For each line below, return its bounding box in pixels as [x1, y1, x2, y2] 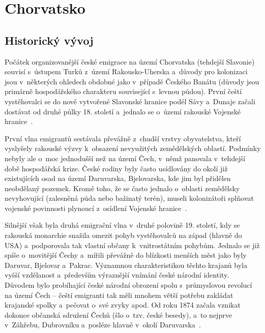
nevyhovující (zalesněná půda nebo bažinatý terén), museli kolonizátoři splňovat [5, 193, 254, 203]
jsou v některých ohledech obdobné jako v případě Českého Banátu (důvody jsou [5, 76, 259, 86]
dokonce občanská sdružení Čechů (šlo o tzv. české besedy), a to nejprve [5, 309, 232, 320]
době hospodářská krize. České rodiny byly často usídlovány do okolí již [5, 163, 228, 173]
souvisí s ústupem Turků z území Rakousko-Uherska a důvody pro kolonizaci [5, 66, 248, 77]
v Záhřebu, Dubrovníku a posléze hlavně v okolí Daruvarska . [5, 319, 201, 330]
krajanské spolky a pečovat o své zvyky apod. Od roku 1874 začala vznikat [5, 299, 241, 310]
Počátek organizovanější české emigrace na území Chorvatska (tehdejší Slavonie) [5, 56, 255, 67]
